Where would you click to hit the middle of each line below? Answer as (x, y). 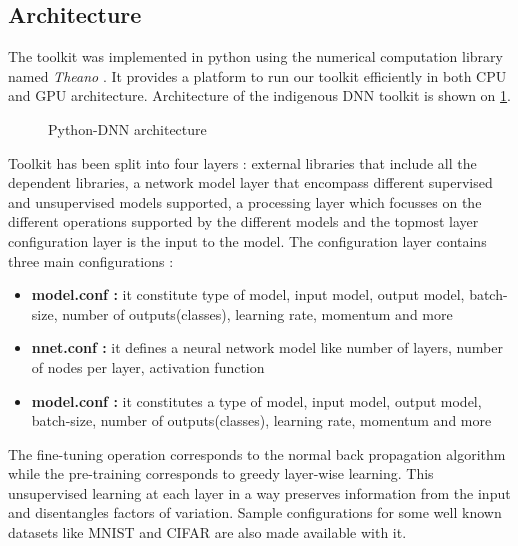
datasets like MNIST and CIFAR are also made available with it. (207, 532)
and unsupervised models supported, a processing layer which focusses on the (245, 201)
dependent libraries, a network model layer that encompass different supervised (250, 182)
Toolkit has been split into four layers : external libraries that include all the (242, 162)
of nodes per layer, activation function (148, 366)
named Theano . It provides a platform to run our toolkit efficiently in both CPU (257, 75)
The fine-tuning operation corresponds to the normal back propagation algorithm (257, 453)
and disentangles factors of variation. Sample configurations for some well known (255, 512)
